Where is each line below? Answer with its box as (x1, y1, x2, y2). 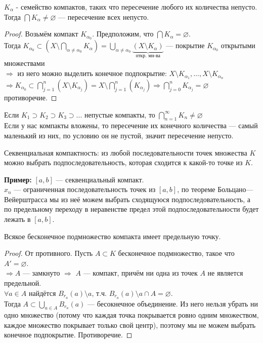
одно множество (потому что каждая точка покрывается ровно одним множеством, (4, 310, 259, 320)
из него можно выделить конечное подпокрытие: (17, 68, 167, 79)
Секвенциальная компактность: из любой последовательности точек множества (4, 147, 247, 158)
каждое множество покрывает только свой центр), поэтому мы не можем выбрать (4, 319, 256, 330)
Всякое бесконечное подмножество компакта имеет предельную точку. (4, 231, 221, 241)
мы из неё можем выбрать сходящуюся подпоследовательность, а (50, 194, 251, 204)
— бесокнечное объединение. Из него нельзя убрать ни (87, 298, 258, 309)
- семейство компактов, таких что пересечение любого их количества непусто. (16, 2, 257, 12)
